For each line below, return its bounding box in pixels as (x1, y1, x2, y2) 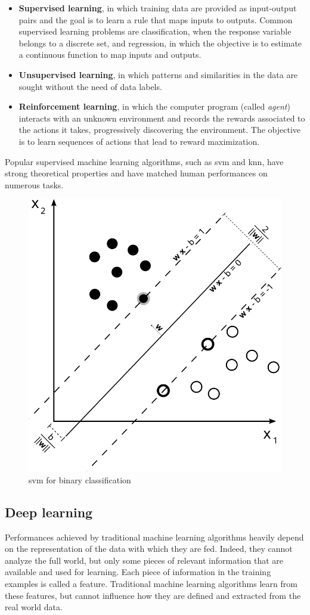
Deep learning (5, 502, 93, 521)
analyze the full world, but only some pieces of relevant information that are (5, 554, 283, 566)
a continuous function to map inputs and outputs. (18, 48, 201, 61)
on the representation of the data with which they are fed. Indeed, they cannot (5, 542, 293, 555)
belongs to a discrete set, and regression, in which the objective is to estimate (18, 36, 302, 49)
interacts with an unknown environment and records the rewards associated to (18, 111, 305, 124)
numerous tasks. (5, 178, 64, 191)
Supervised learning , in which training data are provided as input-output (18, 2, 297, 14)
